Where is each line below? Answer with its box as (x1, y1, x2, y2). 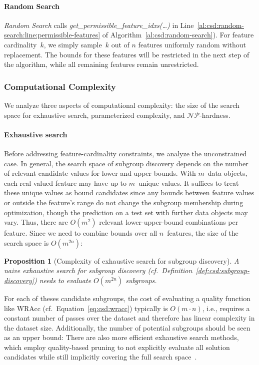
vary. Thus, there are (4, 217, 68, 227)
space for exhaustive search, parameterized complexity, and (4, 109, 185, 120)
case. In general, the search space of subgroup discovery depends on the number (4, 158, 248, 168)
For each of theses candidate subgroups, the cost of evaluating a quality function (4, 293, 251, 303)
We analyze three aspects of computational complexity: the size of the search (4, 99, 239, 110)
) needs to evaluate (33, 275, 91, 285)
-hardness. (199, 109, 230, 120)
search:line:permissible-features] (4, 29, 100, 40)
